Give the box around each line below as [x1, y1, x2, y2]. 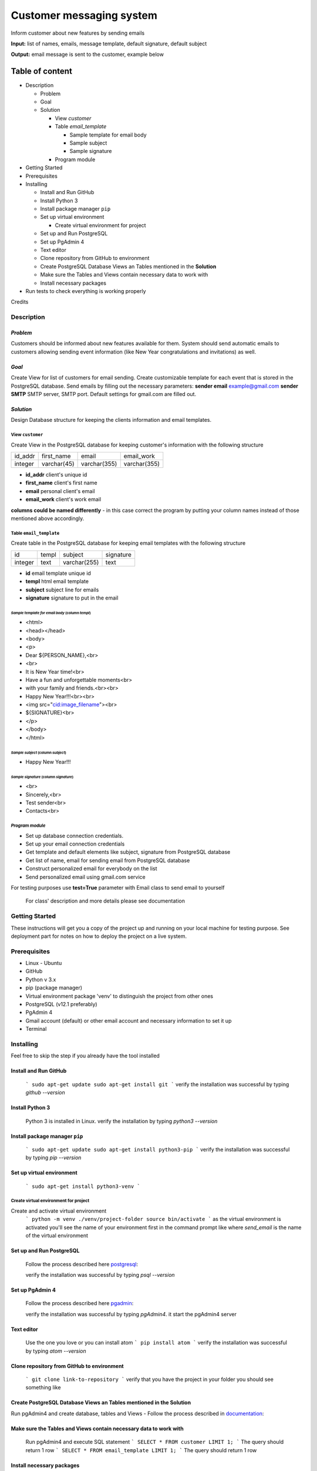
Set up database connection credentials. [25, 832, 123, 839]
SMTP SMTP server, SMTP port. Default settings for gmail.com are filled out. [11, 390, 197, 397]
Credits [11, 298, 29, 305]
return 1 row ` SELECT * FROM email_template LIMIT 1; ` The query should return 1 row [25, 1446, 257, 1453]
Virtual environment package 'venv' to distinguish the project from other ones [25, 992, 214, 1000]
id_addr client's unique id [25, 471, 87, 478]
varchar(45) [41, 460, 75, 468]
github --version [25, 1089, 65, 1096]
